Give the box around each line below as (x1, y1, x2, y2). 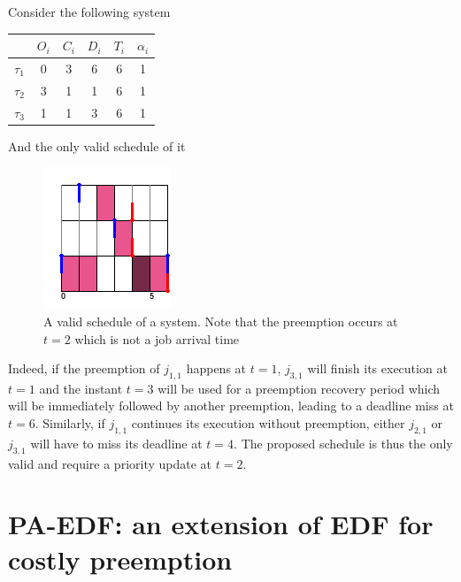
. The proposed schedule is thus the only (234, 433, 453, 452)
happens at (186, 359, 247, 378)
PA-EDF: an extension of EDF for (8, 506, 434, 542)
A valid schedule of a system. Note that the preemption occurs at (43, 311, 398, 330)
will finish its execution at (307, 359, 448, 378)
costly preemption (8, 540, 233, 577)
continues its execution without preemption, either (131, 414, 405, 433)
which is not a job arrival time (74, 329, 240, 348)
